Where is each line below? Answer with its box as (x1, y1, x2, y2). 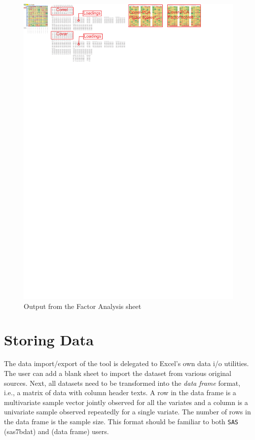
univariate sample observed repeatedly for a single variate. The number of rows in (4, 406, 251, 417)
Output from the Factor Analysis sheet (24, 301, 142, 311)
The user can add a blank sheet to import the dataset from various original (4, 368, 231, 378)
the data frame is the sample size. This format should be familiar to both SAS (4, 416, 239, 426)
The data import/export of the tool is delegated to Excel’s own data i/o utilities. (4, 358, 249, 369)
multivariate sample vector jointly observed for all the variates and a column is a (4, 397, 248, 407)
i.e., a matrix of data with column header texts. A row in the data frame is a (4, 387, 236, 398)
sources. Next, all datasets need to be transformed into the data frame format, (4, 377, 241, 388)
